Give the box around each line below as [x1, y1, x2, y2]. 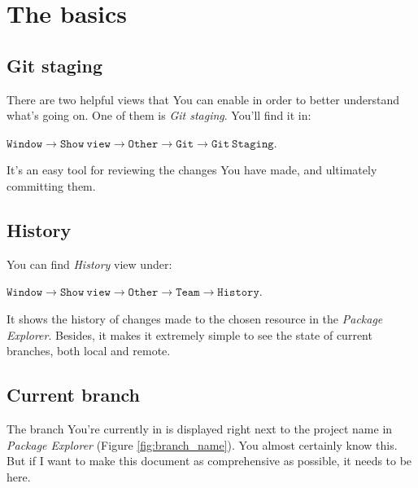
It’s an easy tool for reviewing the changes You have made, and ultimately [7, 161, 377, 178]
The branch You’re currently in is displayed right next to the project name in [7, 420, 393, 437]
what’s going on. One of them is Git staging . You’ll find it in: [7, 107, 311, 124]
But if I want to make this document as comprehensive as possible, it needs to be [7, 452, 412, 469]
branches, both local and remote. [7, 342, 171, 359]
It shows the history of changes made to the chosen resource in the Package [7, 310, 383, 327]
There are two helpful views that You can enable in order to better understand [7, 90, 400, 108]
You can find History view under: [7, 255, 172, 272]
